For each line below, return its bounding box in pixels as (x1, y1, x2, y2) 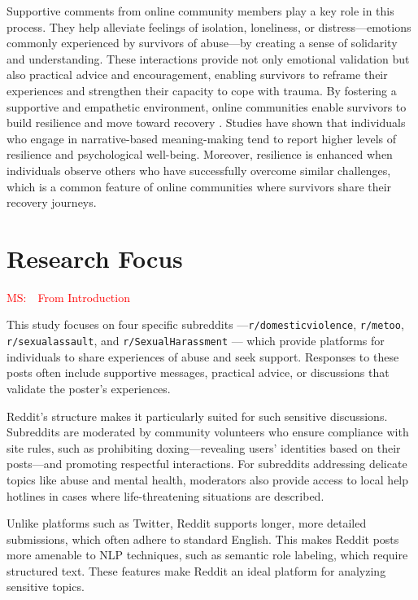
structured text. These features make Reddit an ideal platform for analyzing (7, 562, 386, 579)
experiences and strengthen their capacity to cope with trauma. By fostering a (7, 81, 397, 99)
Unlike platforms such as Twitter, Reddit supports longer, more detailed (7, 515, 367, 532)
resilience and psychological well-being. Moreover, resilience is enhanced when (7, 146, 393, 163)
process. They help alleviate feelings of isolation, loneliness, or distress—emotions (7, 18, 411, 35)
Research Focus (7, 241, 183, 274)
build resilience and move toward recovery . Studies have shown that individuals (7, 114, 406, 131)
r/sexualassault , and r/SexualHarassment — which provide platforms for (7, 332, 385, 349)
